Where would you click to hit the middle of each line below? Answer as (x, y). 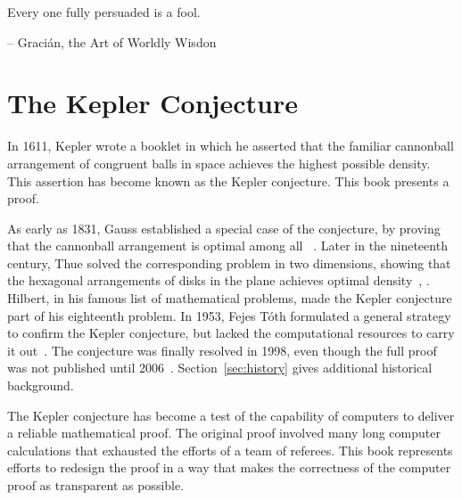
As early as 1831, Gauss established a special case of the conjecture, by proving (224, 228)
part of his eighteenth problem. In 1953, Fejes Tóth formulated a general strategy (229, 315)
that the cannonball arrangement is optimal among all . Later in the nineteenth (227, 246)
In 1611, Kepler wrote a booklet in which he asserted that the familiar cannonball (231, 146)
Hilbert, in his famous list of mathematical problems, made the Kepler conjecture (230, 298)
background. (41, 385)
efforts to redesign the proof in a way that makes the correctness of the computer (229, 467)
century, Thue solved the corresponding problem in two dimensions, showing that (229, 262)
